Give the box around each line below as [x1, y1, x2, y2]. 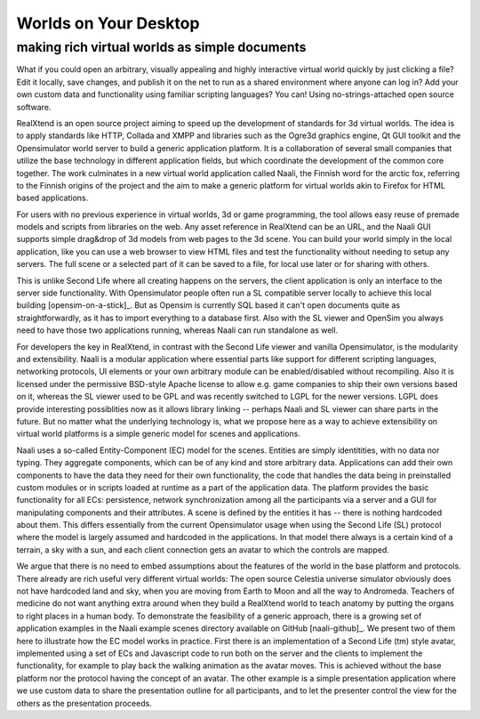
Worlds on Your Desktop [16, 13, 200, 33]
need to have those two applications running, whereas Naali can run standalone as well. [16, 325, 339, 335]
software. [16, 101, 52, 112]
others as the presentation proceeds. [16, 698, 153, 708]
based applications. [16, 192, 89, 204]
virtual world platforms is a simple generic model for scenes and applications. [16, 428, 301, 440]
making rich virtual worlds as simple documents [16, 39, 307, 55]
